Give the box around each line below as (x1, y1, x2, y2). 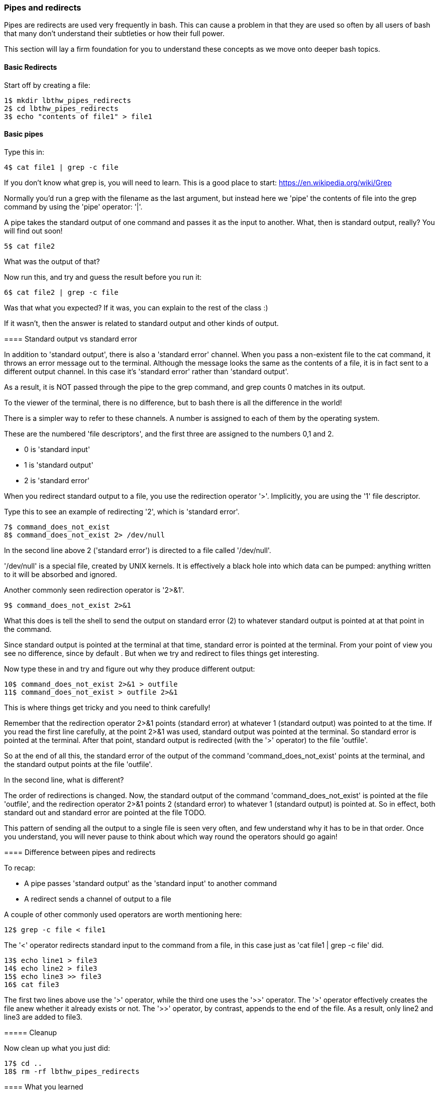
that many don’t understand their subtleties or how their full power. (4, 29, 225, 38)
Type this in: (4, 147, 44, 156)
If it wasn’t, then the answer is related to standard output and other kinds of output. (4, 318, 279, 327)
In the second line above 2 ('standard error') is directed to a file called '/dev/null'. (4, 545, 271, 555)
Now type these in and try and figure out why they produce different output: (4, 664, 255, 673)
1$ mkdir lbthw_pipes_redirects (4, 96, 131, 104)
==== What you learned (4, 1082, 83, 1091)
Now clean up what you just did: (4, 1043, 111, 1052)
